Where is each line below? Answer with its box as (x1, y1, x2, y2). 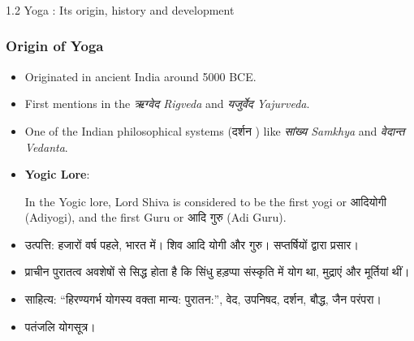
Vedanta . (24, 138, 68, 155)
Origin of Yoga (6, 36, 104, 56)
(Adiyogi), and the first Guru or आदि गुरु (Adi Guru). (24, 209, 287, 226)
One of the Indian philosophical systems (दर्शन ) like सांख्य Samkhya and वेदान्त (24, 122, 405, 139)
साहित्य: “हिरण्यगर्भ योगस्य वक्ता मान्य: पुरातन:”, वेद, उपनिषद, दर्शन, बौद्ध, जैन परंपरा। (24, 291, 382, 308)
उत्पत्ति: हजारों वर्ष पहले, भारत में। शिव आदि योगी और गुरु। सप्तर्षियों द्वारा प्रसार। (24, 235, 359, 253)
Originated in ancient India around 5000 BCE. (24, 67, 257, 84)
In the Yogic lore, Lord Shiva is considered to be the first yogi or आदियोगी (24, 192, 386, 209)
